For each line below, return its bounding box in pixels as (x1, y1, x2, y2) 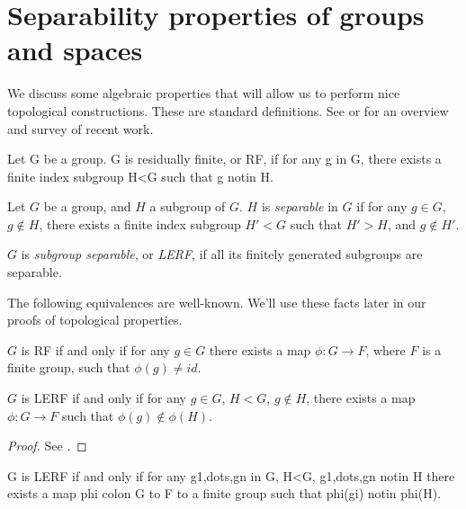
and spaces (7, 31, 143, 68)
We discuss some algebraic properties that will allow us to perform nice (7, 84, 400, 103)
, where (365, 340, 406, 359)
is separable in (261, 197, 338, 216)
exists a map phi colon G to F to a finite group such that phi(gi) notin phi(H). (7, 484, 442, 503)
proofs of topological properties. (7, 310, 183, 329)
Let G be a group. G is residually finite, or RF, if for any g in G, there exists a (7, 149, 442, 168)
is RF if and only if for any (21, 340, 170, 359)
